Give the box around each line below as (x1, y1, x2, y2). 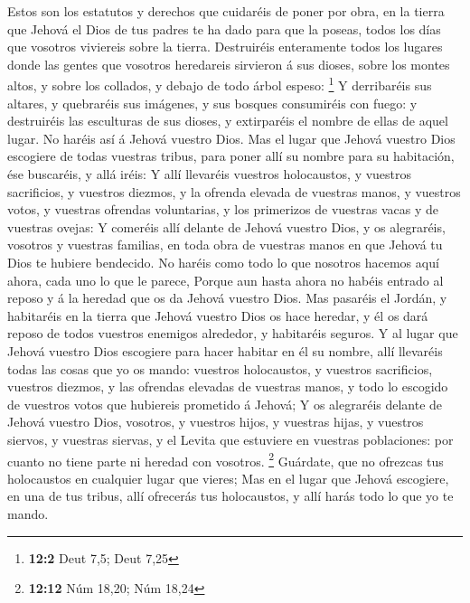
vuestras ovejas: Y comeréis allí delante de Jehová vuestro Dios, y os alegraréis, (7, 217, 446, 236)
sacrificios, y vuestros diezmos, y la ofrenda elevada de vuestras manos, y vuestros (7, 182, 461, 201)
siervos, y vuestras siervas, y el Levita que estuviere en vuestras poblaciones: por (7, 429, 454, 448)
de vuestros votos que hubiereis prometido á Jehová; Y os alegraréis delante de (7, 394, 443, 413)
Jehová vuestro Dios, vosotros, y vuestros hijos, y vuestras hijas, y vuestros (7, 412, 424, 431)
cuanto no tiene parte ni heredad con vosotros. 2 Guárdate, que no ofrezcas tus (7, 448, 444, 470)
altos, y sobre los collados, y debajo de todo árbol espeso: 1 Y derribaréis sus (7, 73, 432, 95)
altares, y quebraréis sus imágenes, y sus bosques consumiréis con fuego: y (7, 93, 418, 112)
